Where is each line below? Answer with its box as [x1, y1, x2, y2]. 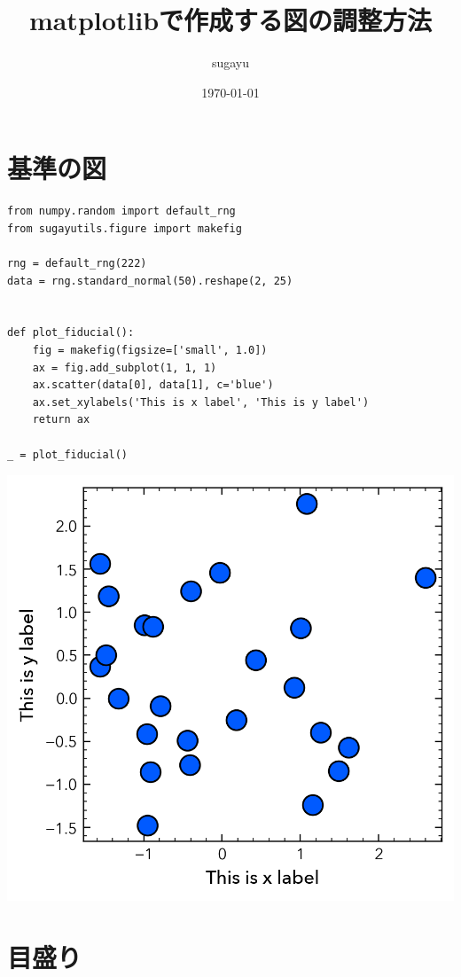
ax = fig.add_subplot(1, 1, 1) [32, 361, 217, 374]
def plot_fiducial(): [7, 326, 135, 340]
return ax [32, 413, 90, 426]
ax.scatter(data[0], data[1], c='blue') [32, 379, 274, 392]
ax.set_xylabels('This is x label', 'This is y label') [32, 395, 370, 409]
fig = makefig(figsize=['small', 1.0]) [32, 344, 268, 356]
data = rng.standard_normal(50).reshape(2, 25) [7, 274, 293, 287]
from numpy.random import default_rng [7, 205, 236, 218]
